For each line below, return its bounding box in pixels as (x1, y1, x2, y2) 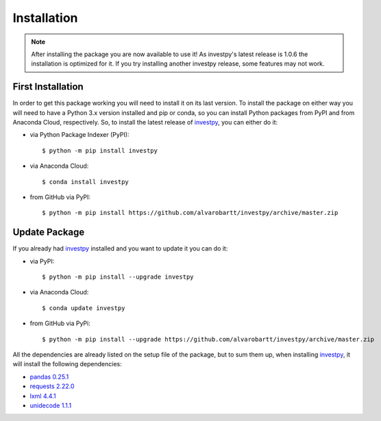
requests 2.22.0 (29, 382, 75, 390)
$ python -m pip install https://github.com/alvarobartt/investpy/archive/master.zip (42, 209, 339, 217)
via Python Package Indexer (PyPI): (29, 131, 130, 139)
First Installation (12, 81, 84, 92)
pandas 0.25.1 (29, 372, 69, 381)
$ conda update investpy (42, 304, 125, 311)
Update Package (12, 227, 85, 238)
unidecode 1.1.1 (29, 401, 72, 409)
